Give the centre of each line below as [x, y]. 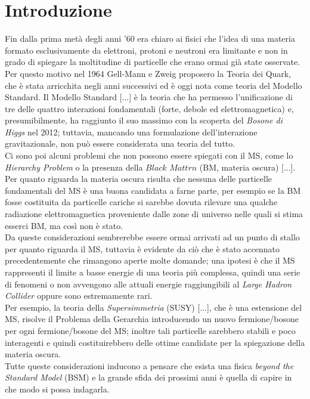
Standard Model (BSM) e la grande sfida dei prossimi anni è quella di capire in [148, 377]
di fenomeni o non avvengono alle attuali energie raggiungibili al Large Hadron [148, 284]
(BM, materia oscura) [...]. [247, 167]
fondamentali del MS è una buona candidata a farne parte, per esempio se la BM [153, 190]
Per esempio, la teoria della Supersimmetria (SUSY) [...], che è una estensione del [154, 307]
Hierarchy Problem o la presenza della [74, 167]
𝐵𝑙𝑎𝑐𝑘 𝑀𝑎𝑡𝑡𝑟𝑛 [171, 168]
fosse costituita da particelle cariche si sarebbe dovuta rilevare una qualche [141, 202]
